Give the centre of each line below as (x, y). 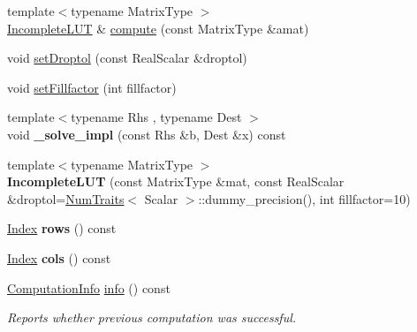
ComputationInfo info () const (89, 287)
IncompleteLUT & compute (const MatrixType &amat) (158, 28)
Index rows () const (62, 228)
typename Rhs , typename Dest (156, 117)
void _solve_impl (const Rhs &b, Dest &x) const (147, 134)
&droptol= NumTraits (66, 198)
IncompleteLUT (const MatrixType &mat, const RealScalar (176, 181)
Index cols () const (59, 257)
